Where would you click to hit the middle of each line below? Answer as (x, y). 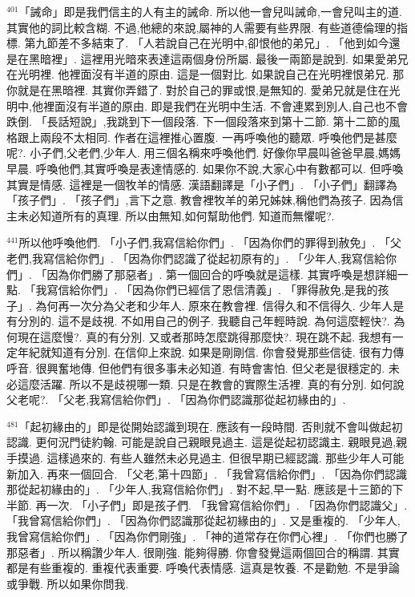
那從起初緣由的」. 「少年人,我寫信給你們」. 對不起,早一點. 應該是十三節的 (199, 489)
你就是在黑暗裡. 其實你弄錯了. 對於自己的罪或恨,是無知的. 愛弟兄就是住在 (198, 89)
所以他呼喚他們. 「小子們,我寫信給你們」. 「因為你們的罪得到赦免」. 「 (205, 242)
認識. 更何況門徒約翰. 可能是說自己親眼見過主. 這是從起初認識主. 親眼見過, (201, 442)
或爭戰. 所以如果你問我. (68, 583)
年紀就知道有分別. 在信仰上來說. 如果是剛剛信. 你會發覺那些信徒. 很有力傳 (211, 352)
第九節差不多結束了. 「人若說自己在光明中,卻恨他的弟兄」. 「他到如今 (207, 43)
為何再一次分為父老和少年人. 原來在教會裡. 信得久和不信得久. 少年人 (214, 305)
